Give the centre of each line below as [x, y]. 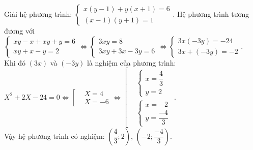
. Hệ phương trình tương [211, 14]
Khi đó [15, 62]
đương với [19, 31]
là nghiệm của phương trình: [132, 62]
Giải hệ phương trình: [38, 14]
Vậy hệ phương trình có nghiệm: [54, 136]
